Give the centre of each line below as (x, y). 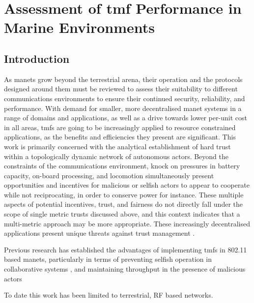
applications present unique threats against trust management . (99, 233)
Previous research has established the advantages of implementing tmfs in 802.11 (126, 249)
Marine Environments (79, 27)
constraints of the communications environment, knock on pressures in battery (122, 166)
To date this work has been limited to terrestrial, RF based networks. (109, 295)
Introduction (37, 58)
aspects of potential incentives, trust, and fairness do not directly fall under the (123, 204)
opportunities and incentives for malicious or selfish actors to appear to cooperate (127, 185)
